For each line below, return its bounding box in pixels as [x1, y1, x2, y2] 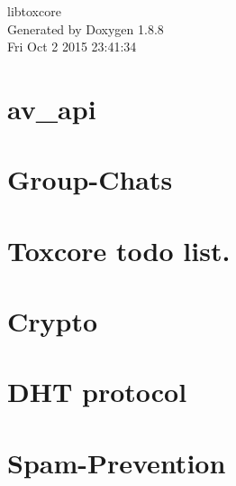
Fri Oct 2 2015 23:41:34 [7, 37, 137, 56]
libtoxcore [7, 2, 61, 20]
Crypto [7, 303, 98, 340]
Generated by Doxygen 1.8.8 [7, 19, 164, 38]
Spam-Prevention [7, 444, 226, 481]
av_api [7, 89, 96, 126]
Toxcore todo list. [7, 231, 231, 268]
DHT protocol [7, 373, 187, 410]
